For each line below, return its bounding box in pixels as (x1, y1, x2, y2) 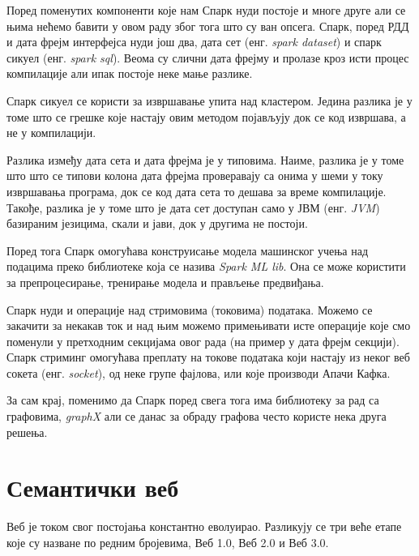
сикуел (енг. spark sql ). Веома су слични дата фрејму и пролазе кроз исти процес (6, 49, 409, 66)
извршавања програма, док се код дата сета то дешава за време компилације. (6, 182, 387, 199)
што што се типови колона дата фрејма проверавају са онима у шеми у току (6, 167, 383, 184)
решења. (6, 423, 48, 440)
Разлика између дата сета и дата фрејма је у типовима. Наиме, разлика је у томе (6, 151, 404, 168)
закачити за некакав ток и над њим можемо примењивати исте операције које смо (6, 317, 411, 334)
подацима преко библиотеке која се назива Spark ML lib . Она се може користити (6, 258, 406, 275)
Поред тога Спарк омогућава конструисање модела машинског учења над (6, 242, 369, 259)
